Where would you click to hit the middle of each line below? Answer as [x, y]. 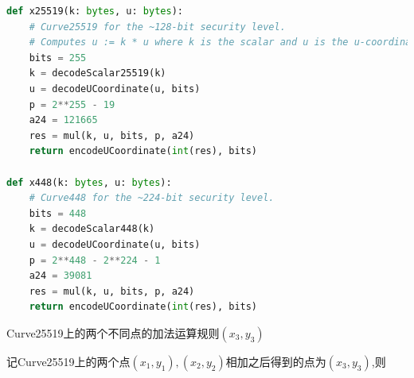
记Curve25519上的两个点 [68, 361]
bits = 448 [58, 213]
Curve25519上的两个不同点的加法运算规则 [113, 332]
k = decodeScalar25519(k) [98, 73]
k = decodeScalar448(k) [92, 229]
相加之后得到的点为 [276, 361]
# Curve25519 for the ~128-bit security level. [157, 27]
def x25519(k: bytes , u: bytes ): [95, 11]
